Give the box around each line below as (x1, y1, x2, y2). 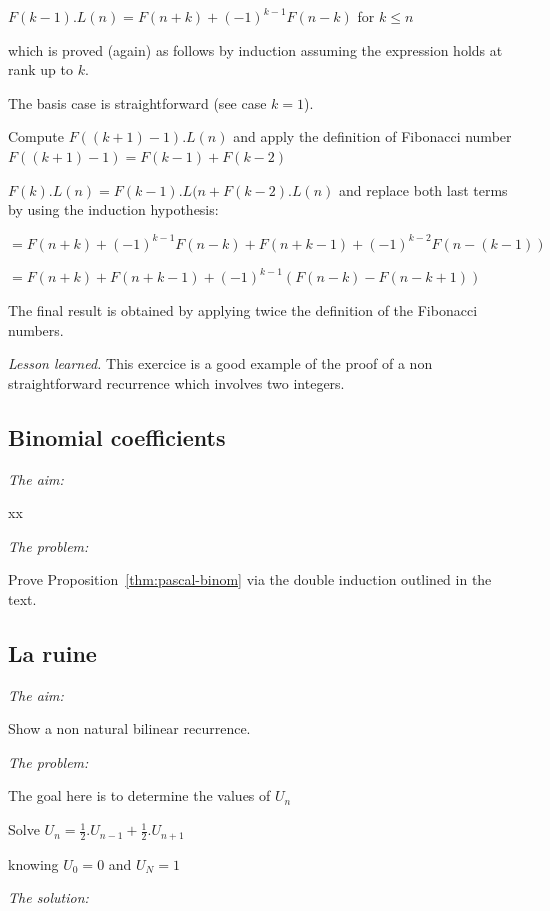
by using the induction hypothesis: (8, 199, 219, 220)
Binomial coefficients (8, 421, 226, 452)
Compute (8, 126, 64, 147)
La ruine (8, 637, 97, 668)
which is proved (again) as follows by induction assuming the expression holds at (8, 39, 503, 60)
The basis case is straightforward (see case (8, 92, 267, 113)
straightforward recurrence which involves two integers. (8, 372, 345, 393)
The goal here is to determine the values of (8, 785, 271, 806)
